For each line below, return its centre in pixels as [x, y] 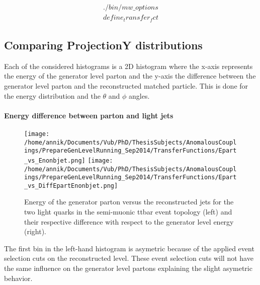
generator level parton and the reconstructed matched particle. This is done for [126, 85]
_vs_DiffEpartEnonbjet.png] [71, 186]
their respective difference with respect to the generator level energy [129, 221]
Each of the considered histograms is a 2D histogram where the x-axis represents [128, 66]
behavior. [18, 278]
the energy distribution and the [52, 95]
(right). [35, 231]
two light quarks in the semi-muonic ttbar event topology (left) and [128, 212]
